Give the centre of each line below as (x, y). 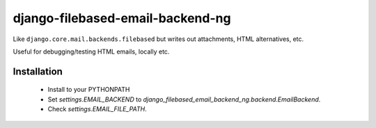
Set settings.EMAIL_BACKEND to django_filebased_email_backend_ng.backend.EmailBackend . (184, 99)
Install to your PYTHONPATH (89, 90)
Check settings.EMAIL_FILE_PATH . (97, 109)
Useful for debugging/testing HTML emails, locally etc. (91, 51)
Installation (38, 71)
